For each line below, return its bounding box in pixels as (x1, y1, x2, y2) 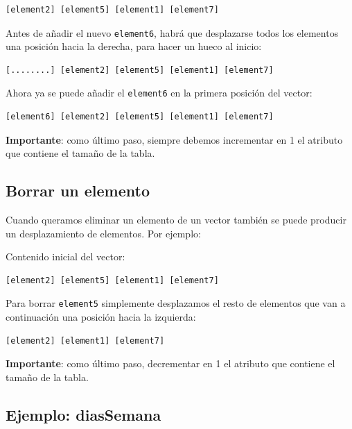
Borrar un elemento (6, 180, 150, 201)
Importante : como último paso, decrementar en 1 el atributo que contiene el (6, 356, 335, 371)
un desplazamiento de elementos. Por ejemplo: (6, 226, 201, 240)
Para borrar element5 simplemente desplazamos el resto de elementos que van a (6, 296, 346, 310)
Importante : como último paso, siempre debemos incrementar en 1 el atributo (6, 132, 343, 146)
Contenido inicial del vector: (6, 249, 125, 264)
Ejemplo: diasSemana (6, 403, 161, 425)
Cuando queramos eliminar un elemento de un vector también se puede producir (6, 212, 346, 227)
